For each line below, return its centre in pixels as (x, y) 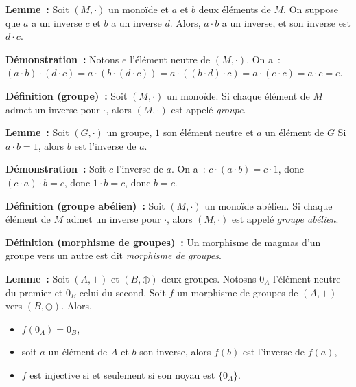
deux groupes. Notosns (209, 278)
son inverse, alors (175, 352)
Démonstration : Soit (56, 169)
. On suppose (311, 9)
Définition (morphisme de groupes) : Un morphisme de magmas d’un (163, 242)
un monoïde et (139, 9)
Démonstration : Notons (62, 59)
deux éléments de (235, 9)
